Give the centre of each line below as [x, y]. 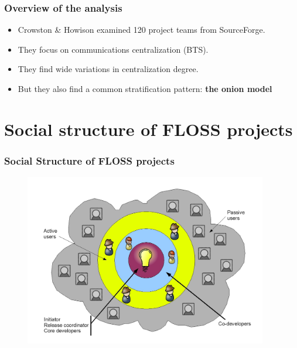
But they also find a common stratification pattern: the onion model [145, 88]
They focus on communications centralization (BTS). [113, 49]
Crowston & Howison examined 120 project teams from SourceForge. [141, 30]
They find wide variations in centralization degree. [108, 69]
